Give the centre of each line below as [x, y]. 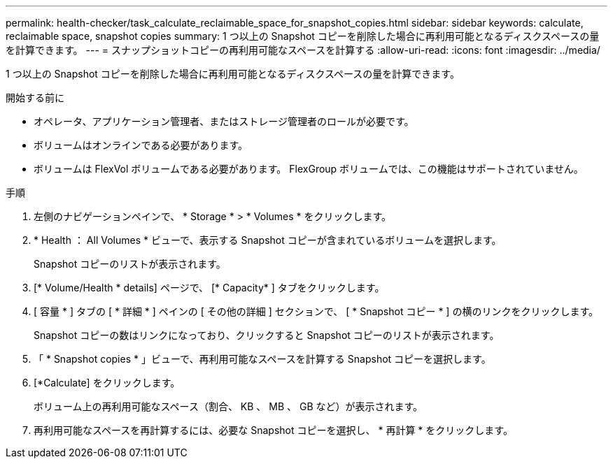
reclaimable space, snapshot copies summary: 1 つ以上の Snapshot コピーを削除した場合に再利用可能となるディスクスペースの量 [303, 36]
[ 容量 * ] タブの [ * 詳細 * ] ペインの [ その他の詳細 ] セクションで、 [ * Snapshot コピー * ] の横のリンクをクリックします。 [316, 311]
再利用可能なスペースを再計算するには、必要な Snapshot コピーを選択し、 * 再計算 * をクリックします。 [273, 430]
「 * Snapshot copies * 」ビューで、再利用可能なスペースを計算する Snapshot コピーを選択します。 [262, 359]
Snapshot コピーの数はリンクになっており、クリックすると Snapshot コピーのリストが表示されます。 [267, 335]
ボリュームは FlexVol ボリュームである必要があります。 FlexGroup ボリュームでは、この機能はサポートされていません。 [309, 169]
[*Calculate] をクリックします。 [107, 383]
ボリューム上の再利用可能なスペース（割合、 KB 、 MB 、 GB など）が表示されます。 [228, 406]
